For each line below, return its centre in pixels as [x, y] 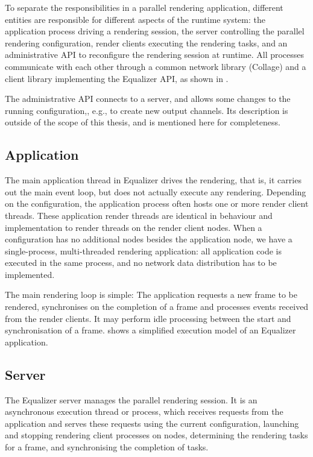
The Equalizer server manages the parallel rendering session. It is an [131, 399]
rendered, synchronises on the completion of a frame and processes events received [157, 307]
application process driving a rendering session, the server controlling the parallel [155, 31]
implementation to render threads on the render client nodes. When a [134, 227]
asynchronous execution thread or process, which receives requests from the [144, 411]
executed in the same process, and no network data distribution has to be [141, 263]
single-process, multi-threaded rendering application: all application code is [144, 251]
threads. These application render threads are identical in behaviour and [139, 215]
